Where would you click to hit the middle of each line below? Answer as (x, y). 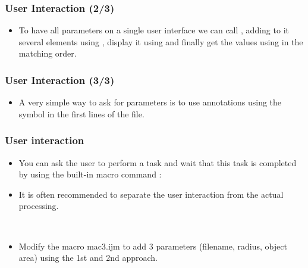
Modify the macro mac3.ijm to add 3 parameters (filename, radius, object (153, 246)
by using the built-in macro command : (90, 174)
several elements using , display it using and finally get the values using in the (161, 41)
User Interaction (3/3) (60, 80)
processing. (39, 206)
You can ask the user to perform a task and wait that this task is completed (158, 162)
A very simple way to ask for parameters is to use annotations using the (150, 102)
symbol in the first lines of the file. (81, 113)
